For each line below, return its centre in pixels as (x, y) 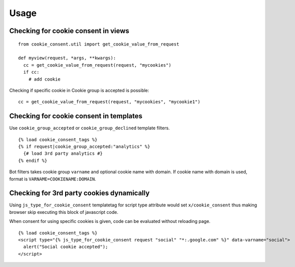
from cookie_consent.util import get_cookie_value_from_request (99, 44)
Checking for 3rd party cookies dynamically (79, 193)
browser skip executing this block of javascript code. (64, 212)
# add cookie (44, 79)
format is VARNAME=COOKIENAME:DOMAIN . (53, 179)
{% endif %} (33, 161)
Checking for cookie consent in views (69, 31)
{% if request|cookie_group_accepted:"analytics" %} (84, 146)
